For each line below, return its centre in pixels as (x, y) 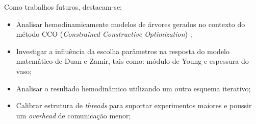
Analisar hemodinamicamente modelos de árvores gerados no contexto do (131, 24)
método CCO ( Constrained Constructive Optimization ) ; (104, 34)
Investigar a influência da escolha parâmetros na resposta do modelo (123, 51)
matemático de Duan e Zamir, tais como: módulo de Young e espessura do (132, 61)
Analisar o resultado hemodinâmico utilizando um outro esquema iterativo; (133, 88)
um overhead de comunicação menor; (73, 115)
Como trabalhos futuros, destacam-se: (63, 7)
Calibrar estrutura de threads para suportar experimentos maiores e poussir (134, 105)
